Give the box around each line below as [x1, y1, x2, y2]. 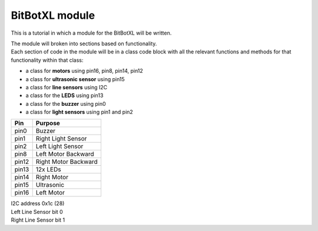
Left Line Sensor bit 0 [11, 208, 63, 215]
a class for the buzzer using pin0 [25, 100, 106, 107]
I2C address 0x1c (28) [11, 200, 65, 207]
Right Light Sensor [35, 135, 87, 143]
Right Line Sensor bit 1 [11, 216, 65, 223]
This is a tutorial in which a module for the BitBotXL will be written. [11, 29, 172, 36]
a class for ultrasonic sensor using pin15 [25, 75, 125, 82]
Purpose [35, 119, 60, 128]
